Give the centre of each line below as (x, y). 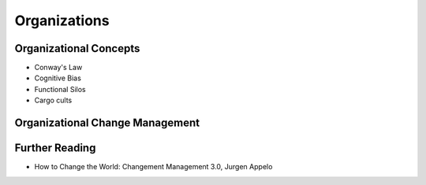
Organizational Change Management (107, 123)
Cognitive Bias (58, 78)
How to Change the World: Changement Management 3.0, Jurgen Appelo (153, 167)
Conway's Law (58, 68)
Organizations (62, 20)
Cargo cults (53, 100)
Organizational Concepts (77, 48)
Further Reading (55, 148)
